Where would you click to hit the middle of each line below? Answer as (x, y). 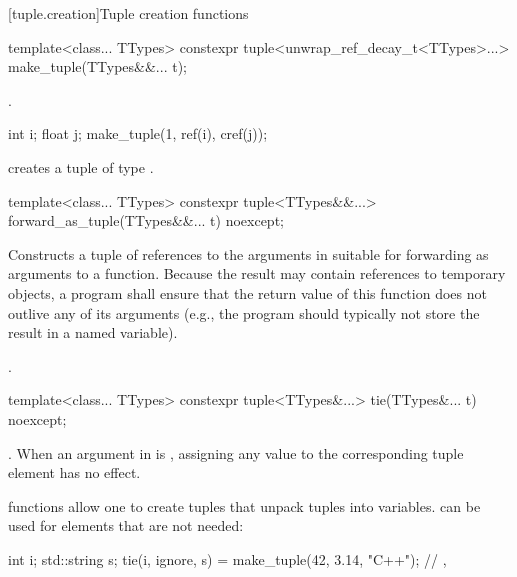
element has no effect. (74, 472)
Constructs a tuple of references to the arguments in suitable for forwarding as (248, 253)
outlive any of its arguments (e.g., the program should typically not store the (244, 312)
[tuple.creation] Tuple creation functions (128, 13)
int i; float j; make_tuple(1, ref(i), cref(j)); (138, 133)
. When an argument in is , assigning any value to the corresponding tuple (236, 452)
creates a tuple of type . (81, 166)
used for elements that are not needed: (126, 525)
